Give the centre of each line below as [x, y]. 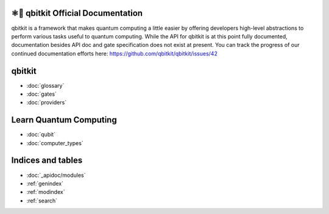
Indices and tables [47, 161]
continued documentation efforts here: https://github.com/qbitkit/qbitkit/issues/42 [114, 53]
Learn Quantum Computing [64, 120]
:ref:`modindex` [46, 192]
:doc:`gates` [42, 94]
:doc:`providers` [47, 102]
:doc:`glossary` [45, 85]
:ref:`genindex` [45, 184]
